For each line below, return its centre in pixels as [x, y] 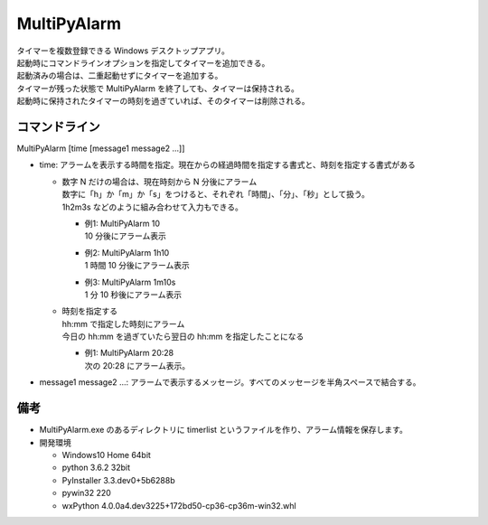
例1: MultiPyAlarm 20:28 [129, 353]
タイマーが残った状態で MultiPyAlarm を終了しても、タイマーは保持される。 [158, 88]
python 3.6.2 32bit [96, 468]
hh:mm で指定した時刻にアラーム [123, 323]
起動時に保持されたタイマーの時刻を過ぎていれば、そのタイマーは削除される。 [163, 101]
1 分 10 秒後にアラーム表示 [133, 295]
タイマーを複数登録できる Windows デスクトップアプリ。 [123, 51]
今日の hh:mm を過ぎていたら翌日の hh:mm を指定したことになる [183, 337]
